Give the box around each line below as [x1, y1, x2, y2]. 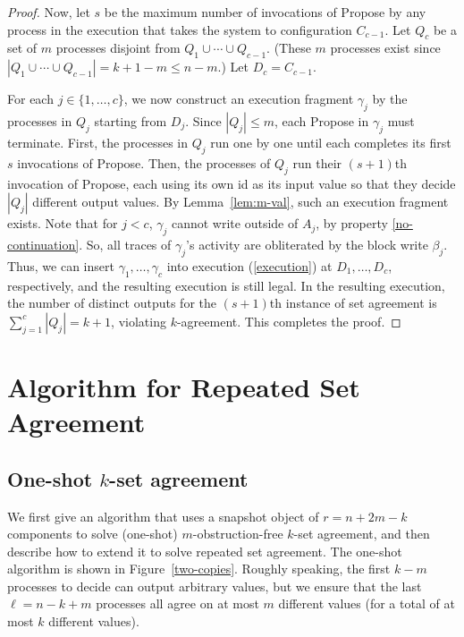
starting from [94, 111, 167, 130]
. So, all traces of [79, 234, 172, 253]
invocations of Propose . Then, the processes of [17, 153, 271, 172]
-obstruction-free [192, 524, 283, 543]
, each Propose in [274, 111, 369, 130]
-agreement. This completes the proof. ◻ [176, 311, 401, 330]
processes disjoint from [55, 38, 181, 57]
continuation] [7, 234, 80, 253]
